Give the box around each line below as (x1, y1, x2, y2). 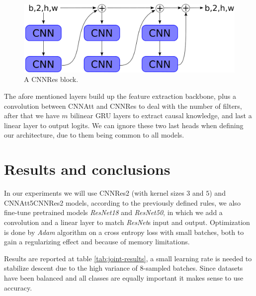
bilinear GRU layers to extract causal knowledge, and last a (70, 110, 252, 121)
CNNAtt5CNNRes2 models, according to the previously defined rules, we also (4, 197, 241, 208)
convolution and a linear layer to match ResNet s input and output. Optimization (4, 217, 250, 227)
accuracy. (4, 282, 32, 293)
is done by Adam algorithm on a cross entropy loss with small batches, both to (4, 226, 244, 237)
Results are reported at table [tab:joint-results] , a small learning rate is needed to (4, 253, 252, 263)
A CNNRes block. (24, 74, 79, 84)
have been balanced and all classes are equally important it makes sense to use (4, 272, 244, 283)
